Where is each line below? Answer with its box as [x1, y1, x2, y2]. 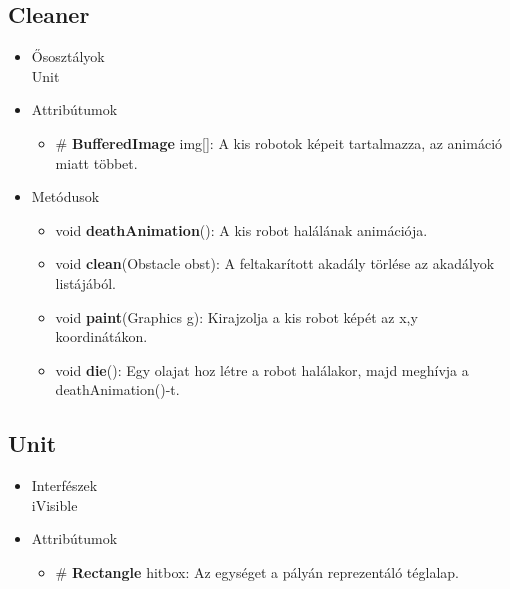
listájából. [55, 272, 116, 293]
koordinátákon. [55, 326, 148, 347]
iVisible [31, 494, 78, 515]
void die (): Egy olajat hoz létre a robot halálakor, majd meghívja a [55, 359, 469, 380]
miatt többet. [55, 152, 138, 173]
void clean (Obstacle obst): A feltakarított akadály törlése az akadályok [55, 253, 495, 274]
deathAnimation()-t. [55, 379, 180, 400]
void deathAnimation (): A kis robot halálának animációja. [55, 219, 428, 240]
